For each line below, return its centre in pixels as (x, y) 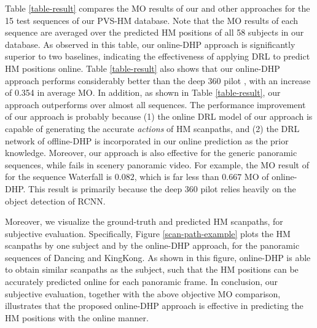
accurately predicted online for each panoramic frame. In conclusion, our (142, 282)
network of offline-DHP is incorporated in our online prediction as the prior (147, 140)
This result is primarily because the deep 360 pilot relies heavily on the (162, 188)
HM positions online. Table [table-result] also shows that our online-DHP (143, 68)
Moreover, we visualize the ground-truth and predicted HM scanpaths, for (144, 221)
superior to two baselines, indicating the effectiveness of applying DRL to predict (158, 56)
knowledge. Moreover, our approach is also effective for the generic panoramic (151, 153)
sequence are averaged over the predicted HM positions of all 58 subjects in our (155, 32)
